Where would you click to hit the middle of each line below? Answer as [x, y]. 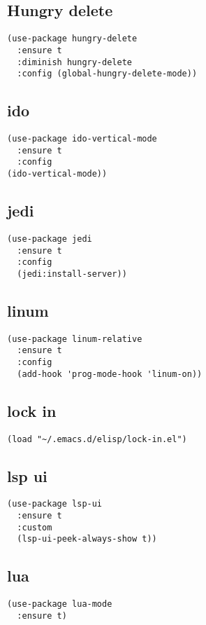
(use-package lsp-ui [55, 504]
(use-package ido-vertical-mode [82, 139]
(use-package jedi [50, 239]
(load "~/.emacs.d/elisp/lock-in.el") [97, 439]
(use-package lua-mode [60, 604]
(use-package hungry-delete [72, 39]
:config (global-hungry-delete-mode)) [107, 74]
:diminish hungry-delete [74, 62]
